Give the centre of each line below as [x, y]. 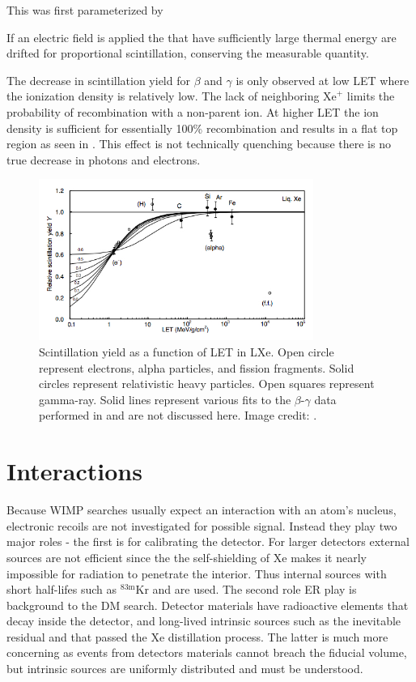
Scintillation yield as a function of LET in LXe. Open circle [187, 352]
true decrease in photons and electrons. [104, 159]
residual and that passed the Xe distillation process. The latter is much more [197, 636]
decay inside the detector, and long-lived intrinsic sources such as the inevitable [204, 621]
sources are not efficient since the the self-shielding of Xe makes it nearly [187, 557]
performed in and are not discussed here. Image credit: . [178, 415]
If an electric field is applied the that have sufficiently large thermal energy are [202, 37]
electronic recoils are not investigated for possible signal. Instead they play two [202, 525]
